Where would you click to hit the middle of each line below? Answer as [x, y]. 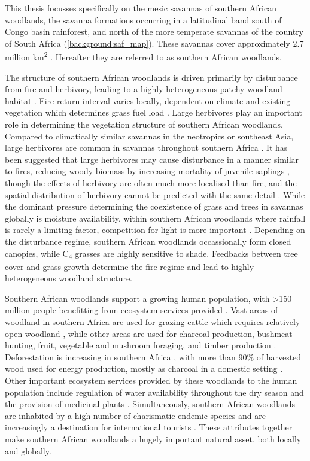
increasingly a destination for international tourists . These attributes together [149, 427]
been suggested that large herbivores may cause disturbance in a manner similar [152, 159]
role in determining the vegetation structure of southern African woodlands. [144, 124]
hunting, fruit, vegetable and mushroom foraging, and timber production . [141, 345]
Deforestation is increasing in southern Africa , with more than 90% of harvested [153, 357]
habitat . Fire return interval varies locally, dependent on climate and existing [148, 100]
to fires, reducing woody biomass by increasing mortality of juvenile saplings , [147, 171]
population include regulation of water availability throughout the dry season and [154, 392]
